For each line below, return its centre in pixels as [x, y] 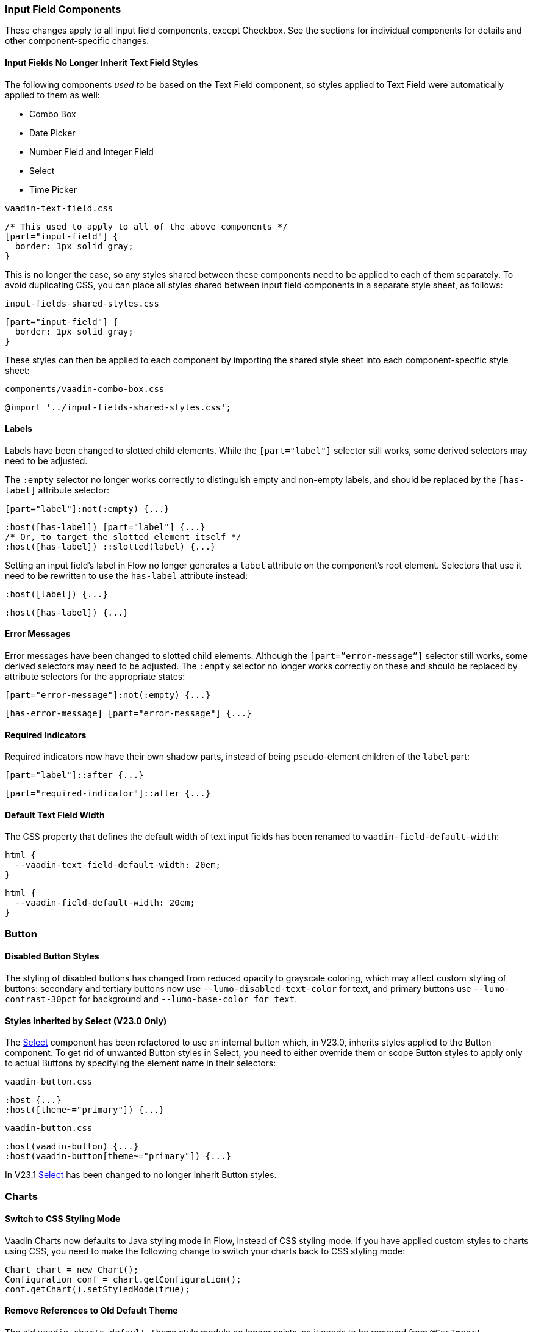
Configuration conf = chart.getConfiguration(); [123, 1279]
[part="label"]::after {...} [74, 775]
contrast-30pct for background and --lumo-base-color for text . [151, 999]
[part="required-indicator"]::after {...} [108, 794]
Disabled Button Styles [52, 956]
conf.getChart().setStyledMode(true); [98, 1289]
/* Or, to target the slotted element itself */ [123, 537]
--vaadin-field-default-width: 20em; [105, 903]
